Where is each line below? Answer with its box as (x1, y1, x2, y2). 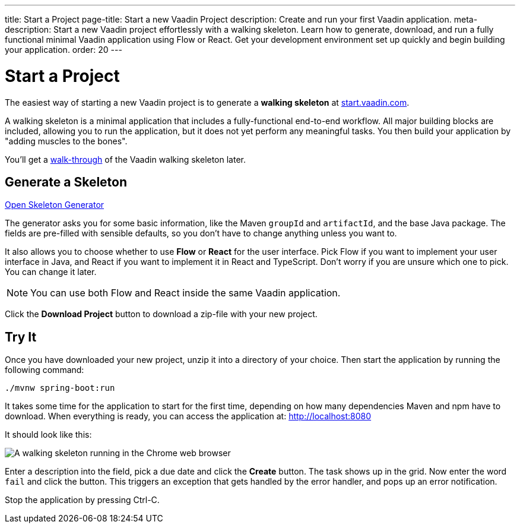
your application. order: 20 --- (5, 45, 122, 55)
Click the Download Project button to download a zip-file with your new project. (5, 309, 318, 320)
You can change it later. (5, 267, 97, 277)
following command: (5, 365, 84, 375)
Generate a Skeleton (5, 174, 128, 189)
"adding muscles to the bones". (5, 135, 128, 146)
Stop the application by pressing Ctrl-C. (5, 495, 160, 505)
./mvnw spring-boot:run (5, 383, 115, 393)
